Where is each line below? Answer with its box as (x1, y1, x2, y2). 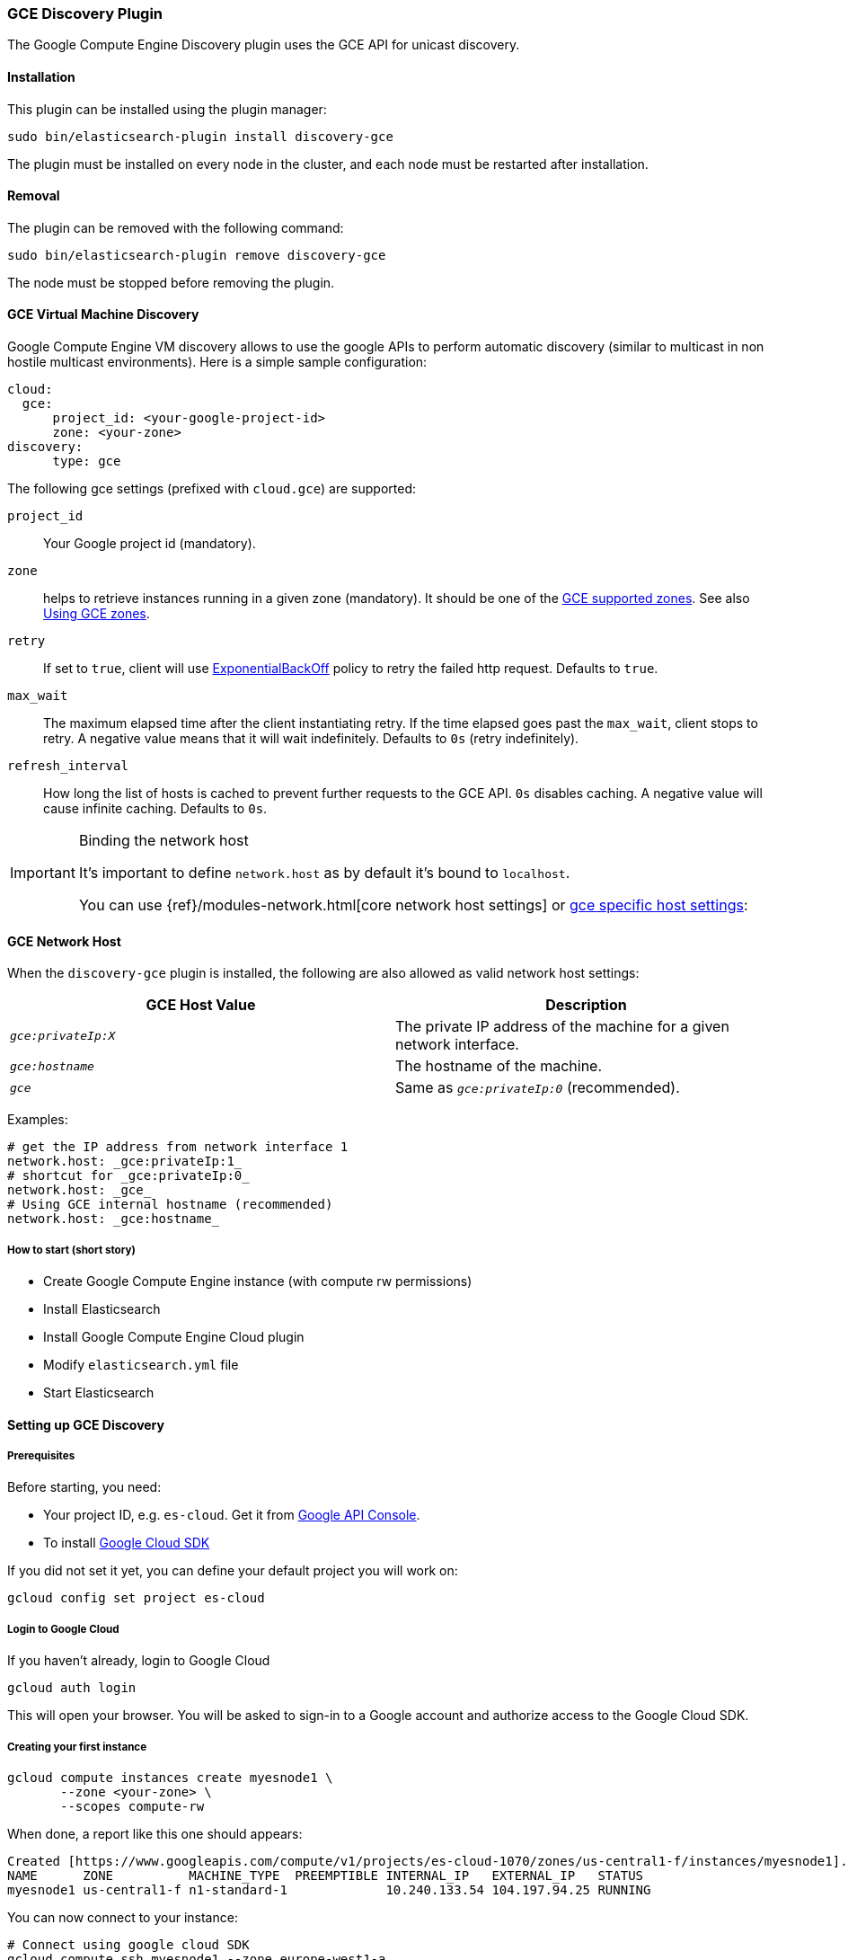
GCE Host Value (146, 996, 256, 1015)
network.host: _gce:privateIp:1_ (7, 1154, 243, 1169)
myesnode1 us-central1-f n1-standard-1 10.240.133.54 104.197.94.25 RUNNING (7, 1882, 651, 1897)
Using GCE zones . (43, 606, 150, 622)
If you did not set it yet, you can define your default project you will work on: (7, 1563, 458, 1579)
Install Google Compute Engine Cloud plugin (43, 1329, 305, 1345)
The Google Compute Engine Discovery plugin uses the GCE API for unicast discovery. (7, 37, 520, 53)
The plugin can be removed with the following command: (7, 219, 344, 235)
